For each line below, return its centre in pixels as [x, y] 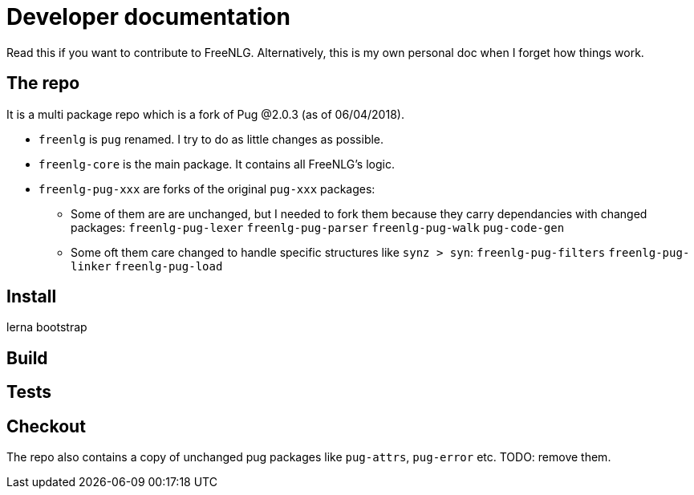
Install [32, 297]
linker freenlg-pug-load [147, 266]
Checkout [46, 426]
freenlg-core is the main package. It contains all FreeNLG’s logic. [217, 164]
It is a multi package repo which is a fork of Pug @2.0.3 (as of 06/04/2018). [205, 114]
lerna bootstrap [47, 327]
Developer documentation [148, 17]
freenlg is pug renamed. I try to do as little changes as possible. [211, 139]
